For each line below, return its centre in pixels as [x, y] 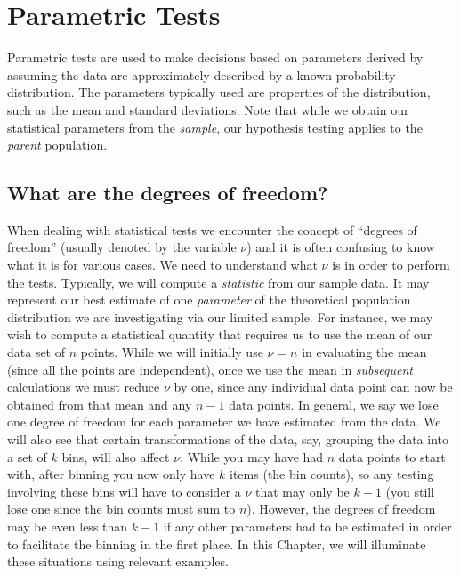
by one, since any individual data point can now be [313, 387]
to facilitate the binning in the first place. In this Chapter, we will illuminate [217, 544]
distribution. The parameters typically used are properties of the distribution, [219, 92]
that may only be [303, 491]
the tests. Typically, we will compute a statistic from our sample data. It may [218, 282]
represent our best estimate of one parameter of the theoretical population [209, 300]
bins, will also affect [116, 456]
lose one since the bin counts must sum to [121, 509]
